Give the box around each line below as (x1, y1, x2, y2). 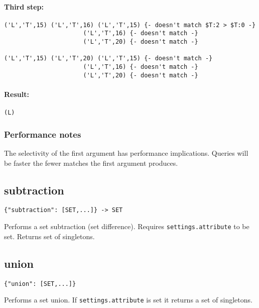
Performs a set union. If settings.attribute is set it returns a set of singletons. (4, 294, 252, 305)
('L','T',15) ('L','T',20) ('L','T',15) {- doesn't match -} (4, 55, 213, 62)
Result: (4, 88, 29, 99)
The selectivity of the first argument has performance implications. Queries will (4, 148, 248, 158)
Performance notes (4, 128, 81, 140)
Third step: (4, 1, 44, 12)
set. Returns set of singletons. (4, 231, 95, 241)
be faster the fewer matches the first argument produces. (4, 157, 178, 168)
